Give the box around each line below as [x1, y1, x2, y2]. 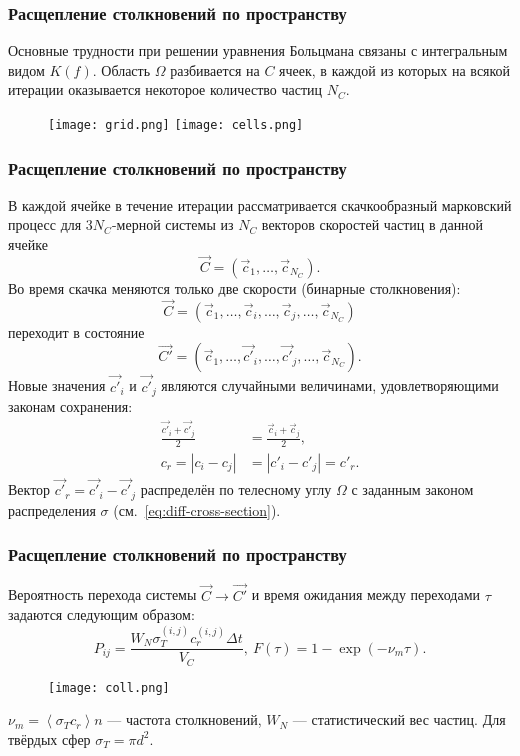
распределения [8, 499, 96, 520]
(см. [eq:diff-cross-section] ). [113, 499, 281, 520]
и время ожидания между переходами [251, 584, 481, 605]
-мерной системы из [111, 214, 234, 235]
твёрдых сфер [8, 728, 91, 749]
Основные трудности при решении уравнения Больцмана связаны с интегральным [8, 40, 508, 61]
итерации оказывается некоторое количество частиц [8, 79, 323, 100]
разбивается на [170, 59, 260, 80]
